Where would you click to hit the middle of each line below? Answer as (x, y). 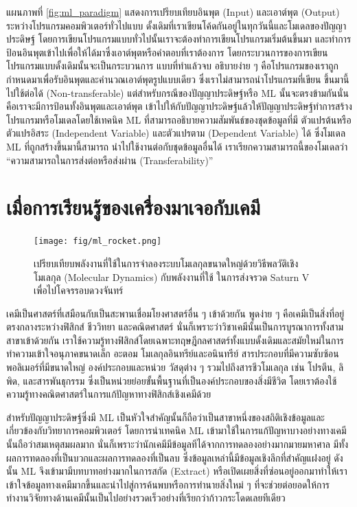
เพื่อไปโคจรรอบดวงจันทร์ (79, 290)
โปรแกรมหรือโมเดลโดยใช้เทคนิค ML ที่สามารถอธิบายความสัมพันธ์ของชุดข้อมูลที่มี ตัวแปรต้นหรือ (179, 119)
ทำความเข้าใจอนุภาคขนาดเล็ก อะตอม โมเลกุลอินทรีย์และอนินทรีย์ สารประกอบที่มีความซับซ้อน (173, 353)
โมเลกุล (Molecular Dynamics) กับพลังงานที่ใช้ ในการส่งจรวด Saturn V (172, 277)
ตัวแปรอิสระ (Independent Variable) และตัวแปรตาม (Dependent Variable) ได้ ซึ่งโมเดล (176, 133)
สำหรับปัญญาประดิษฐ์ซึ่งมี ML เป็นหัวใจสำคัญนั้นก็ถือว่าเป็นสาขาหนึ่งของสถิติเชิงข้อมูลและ (165, 417)
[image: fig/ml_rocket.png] (98, 241)
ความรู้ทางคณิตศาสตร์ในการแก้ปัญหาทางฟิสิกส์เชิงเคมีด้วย (109, 394)
